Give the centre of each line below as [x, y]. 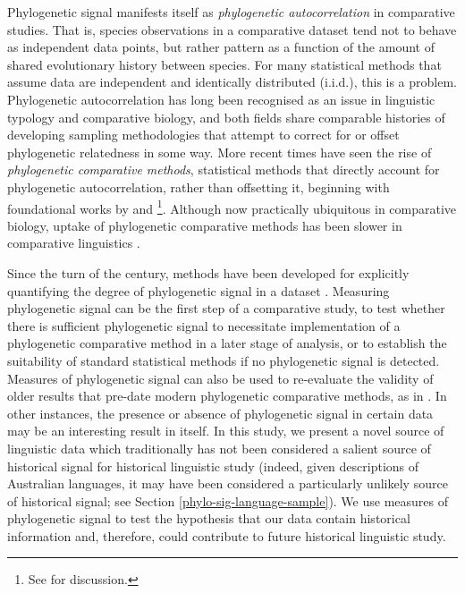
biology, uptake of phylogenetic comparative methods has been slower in [205, 225]
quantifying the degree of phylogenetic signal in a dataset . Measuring [199, 290]
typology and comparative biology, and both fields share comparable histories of [226, 117]
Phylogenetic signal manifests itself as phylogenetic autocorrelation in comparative [231, 12]
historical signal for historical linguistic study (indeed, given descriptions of [213, 466]
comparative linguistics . [74, 243]
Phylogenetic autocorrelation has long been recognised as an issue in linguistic [221, 99]
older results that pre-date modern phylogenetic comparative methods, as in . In [227, 396]
